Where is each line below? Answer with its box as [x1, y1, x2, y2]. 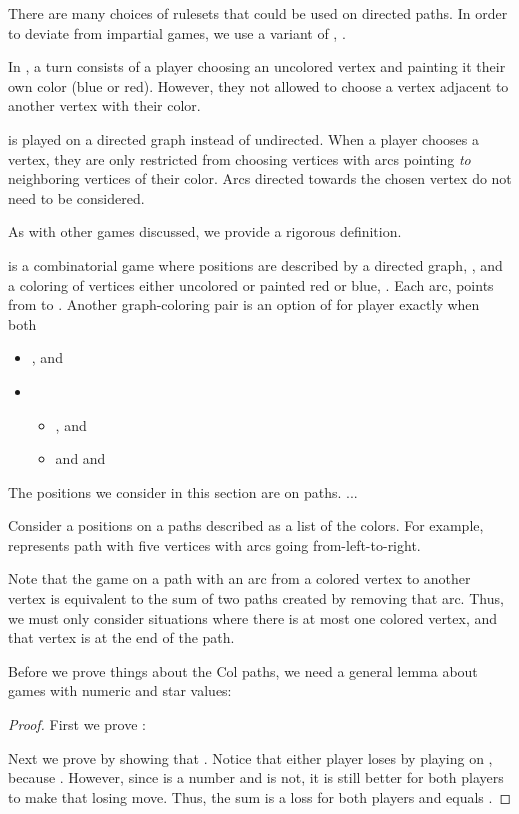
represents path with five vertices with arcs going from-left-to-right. [8, 534, 421, 555]
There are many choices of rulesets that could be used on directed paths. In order [8, 3, 508, 23]
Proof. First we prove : [8, 714, 146, 735]
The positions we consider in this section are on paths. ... [8, 481, 358, 502]
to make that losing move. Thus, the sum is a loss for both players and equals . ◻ [8, 786, 512, 807]
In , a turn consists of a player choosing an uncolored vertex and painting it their [8, 56, 506, 77]
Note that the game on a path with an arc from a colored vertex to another [8, 568, 471, 589]
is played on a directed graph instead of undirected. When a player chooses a [8, 128, 480, 149]
